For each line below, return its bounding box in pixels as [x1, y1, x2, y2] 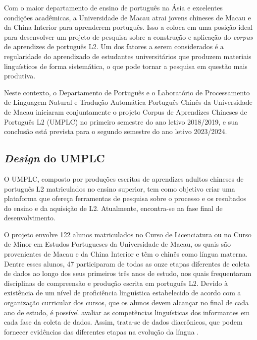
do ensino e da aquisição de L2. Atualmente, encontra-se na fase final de [4, 203, 223, 213]
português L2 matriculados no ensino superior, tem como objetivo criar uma [4, 183, 235, 194]
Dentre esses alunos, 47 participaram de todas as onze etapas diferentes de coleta [4, 258, 250, 269]
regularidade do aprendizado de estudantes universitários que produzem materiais [4, 51, 252, 61]
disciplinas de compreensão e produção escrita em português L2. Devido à [4, 277, 228, 288]
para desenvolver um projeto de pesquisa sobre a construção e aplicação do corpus [4, 31, 253, 42]
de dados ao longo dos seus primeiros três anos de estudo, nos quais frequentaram [4, 268, 252, 278]
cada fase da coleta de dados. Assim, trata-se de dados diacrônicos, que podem [4, 317, 243, 327]
